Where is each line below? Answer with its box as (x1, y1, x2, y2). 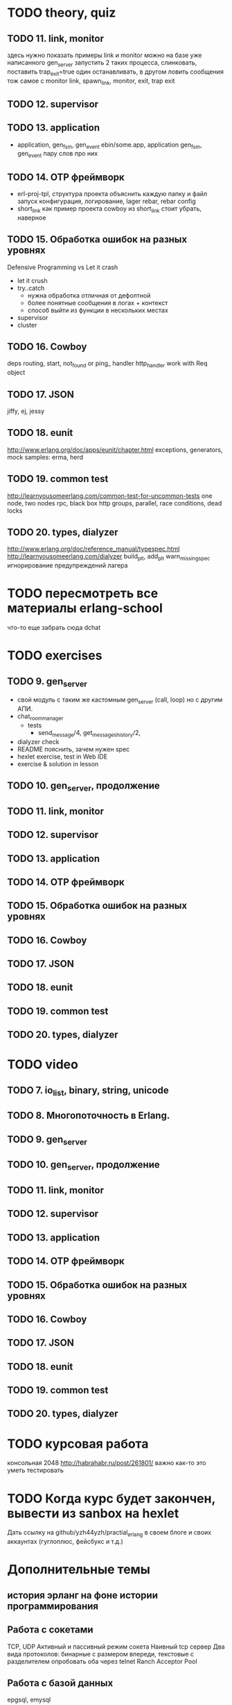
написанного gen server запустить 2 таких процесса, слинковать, (7, 58, 197, 68)
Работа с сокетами (7, 1624, 93, 1635)
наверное (17, 213, 46, 222)
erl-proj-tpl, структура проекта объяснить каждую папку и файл (17, 190, 208, 197)
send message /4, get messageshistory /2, (37, 728, 141, 738)
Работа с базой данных (7, 1677, 114, 1689)
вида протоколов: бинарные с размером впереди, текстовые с (7, 1649, 194, 1658)
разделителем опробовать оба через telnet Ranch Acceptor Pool (7, 1657, 197, 1665)
